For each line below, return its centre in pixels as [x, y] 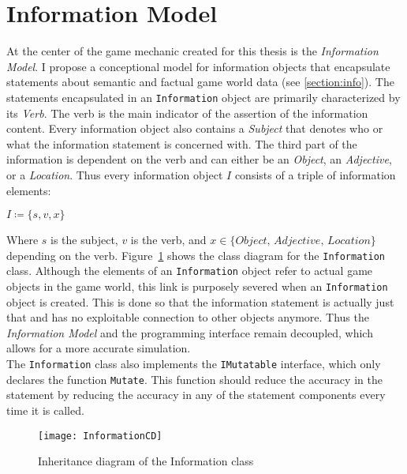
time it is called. [45, 410]
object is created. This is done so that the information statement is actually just [200, 301]
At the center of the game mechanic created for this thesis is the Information [192, 51]
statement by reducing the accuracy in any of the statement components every [196, 395]
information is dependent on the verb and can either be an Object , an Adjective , [199, 159]
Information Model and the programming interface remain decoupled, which [190, 332]
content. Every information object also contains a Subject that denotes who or [195, 128]
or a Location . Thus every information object [115, 174]
